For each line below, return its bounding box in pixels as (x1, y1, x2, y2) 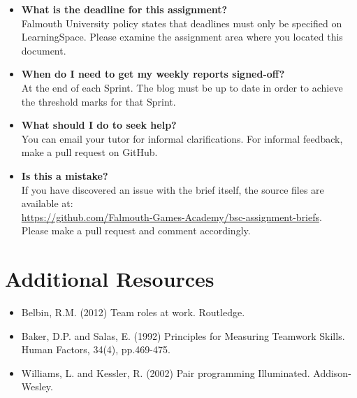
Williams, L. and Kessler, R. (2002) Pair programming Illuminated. (21, 365, 310, 380)
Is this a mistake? (21, 168, 108, 183)
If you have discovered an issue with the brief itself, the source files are (21, 182, 324, 197)
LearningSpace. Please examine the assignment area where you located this (21, 29, 343, 44)
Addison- (313, 365, 351, 380)
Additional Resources (5, 264, 214, 293)
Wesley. (21, 379, 53, 394)
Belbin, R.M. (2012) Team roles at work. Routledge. (21, 305, 245, 320)
